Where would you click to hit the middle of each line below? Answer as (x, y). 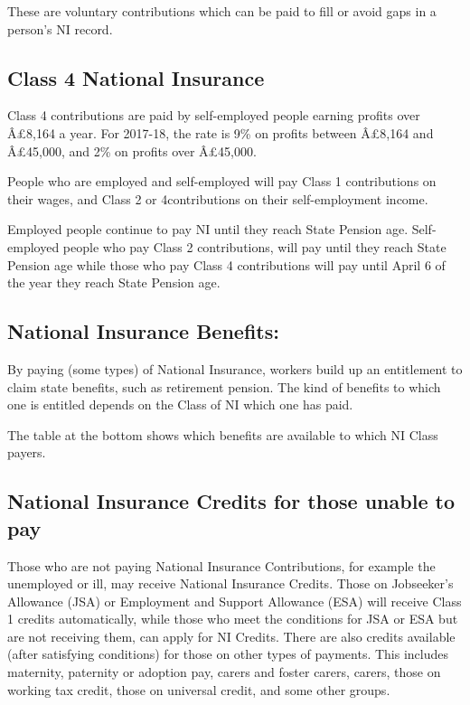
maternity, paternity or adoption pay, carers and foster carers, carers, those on (224, 672)
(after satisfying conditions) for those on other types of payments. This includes (228, 654)
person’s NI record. (60, 28)
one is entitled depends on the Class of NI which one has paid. (180, 404)
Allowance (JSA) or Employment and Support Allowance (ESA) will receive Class (235, 601)
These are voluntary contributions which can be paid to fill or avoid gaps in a (222, 11)
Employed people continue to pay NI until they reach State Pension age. (208, 229)
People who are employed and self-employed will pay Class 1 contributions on (222, 181)
